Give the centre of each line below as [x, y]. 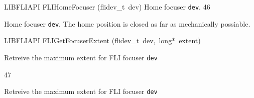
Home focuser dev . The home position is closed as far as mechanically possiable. [127, 23]
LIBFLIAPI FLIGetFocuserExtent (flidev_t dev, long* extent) [102, 40]
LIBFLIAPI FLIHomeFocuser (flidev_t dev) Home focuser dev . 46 [107, 7]
